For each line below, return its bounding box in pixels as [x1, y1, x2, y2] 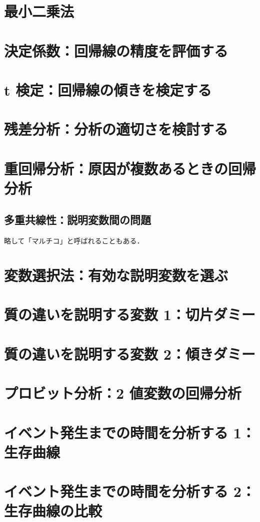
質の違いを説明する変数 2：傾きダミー [4, 343, 255, 364]
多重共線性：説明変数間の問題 [4, 212, 151, 227]
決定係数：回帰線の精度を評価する [4, 40, 228, 61]
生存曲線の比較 [4, 500, 102, 521]
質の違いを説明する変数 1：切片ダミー [4, 304, 255, 325]
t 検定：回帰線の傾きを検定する [4, 79, 212, 100]
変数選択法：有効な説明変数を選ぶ [4, 265, 228, 286]
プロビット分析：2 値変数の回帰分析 [4, 383, 241, 403]
